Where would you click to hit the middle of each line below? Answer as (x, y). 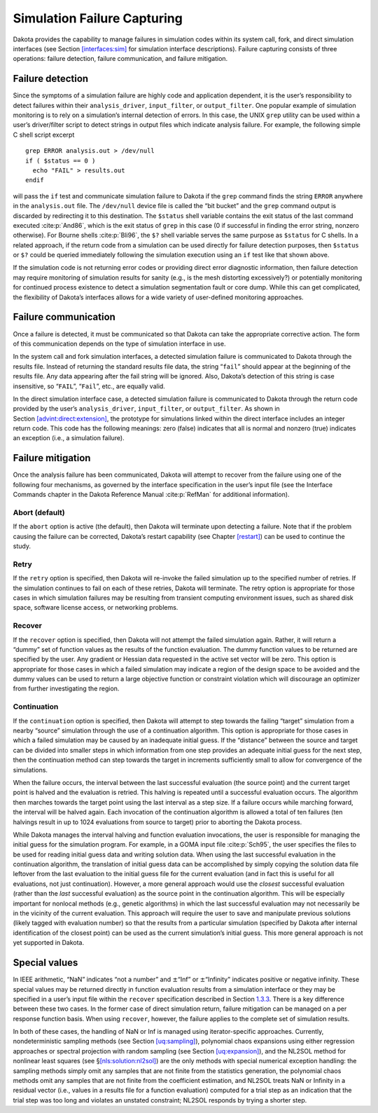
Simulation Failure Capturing (98, 18)
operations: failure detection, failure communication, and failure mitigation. (120, 59)
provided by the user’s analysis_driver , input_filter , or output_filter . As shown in (146, 409)
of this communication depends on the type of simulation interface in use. (119, 343)
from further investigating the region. (66, 689)
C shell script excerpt (44, 135)
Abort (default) (39, 512)
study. (22, 546)
